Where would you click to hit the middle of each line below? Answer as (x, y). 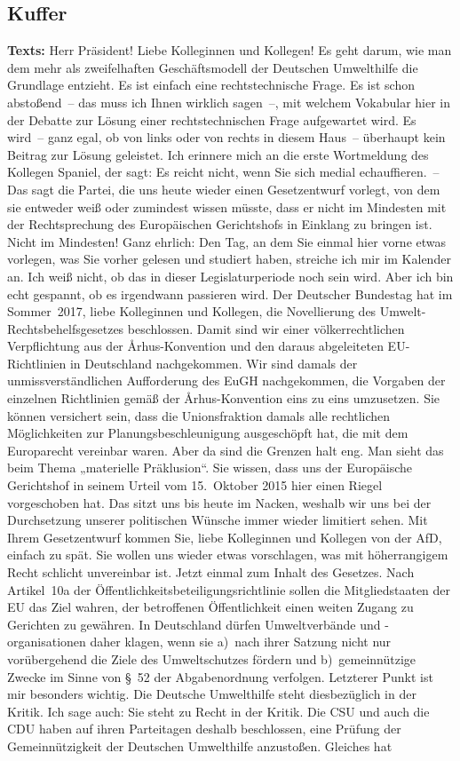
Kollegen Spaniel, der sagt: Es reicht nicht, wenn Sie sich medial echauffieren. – (223, 172)
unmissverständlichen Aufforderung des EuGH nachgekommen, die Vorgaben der (226, 380)
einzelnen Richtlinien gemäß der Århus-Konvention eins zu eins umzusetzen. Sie (224, 398)
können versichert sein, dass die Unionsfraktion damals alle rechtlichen (199, 415)
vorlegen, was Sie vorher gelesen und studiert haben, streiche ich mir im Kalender (229, 259)
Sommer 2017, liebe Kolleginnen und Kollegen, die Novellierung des (192, 311)
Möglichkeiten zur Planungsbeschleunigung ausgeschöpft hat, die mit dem (208, 433)
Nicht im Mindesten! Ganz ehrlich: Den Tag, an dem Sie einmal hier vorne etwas (227, 241)
